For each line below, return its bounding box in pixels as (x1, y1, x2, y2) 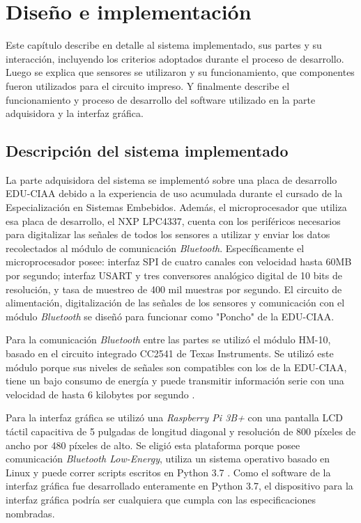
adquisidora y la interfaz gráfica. (6, 106, 144, 120)
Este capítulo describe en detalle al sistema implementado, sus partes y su (6, 38, 322, 52)
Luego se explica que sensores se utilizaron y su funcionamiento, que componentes (6, 65, 355, 79)
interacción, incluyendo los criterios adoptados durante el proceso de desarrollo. (6, 51, 344, 65)
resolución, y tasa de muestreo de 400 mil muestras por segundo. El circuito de (6, 281, 342, 296)
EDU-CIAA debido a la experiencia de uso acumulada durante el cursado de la (6, 186, 343, 201)
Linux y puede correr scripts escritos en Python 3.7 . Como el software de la (6, 465, 331, 479)
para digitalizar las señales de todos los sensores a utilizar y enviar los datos (6, 227, 330, 242)
